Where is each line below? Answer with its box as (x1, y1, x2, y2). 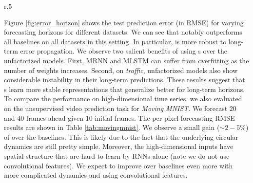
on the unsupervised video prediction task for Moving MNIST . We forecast (4, 103, 228, 113)
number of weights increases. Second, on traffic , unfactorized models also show (4, 65, 238, 75)
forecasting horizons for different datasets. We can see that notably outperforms (4, 27, 242, 37)
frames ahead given (26, 112, 84, 123)
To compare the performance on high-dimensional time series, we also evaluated (4, 93, 242, 104)
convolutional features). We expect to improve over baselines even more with (4, 160, 233, 170)
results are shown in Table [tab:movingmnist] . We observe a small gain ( (4, 122, 220, 132)
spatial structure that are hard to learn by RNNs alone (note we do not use (4, 150, 230, 161)
